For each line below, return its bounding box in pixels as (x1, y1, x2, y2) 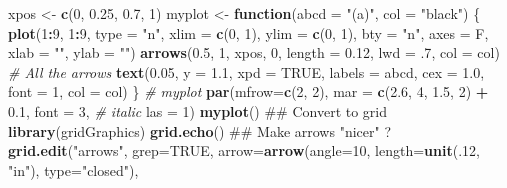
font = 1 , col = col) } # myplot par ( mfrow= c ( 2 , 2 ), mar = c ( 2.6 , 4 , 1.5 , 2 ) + (8, 81, 489, 102)
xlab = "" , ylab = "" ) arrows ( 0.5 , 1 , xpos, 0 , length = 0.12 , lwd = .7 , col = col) (8, 42, 500, 63)
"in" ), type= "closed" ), (8, 159, 139, 180)
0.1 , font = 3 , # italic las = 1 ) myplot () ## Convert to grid (8, 100, 388, 121)
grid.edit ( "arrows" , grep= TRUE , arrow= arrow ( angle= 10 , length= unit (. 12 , (8, 140, 480, 161)
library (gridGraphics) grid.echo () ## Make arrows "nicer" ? (8, 120, 391, 141)
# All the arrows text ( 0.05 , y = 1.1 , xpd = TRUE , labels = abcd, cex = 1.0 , (8, 61, 485, 82)
